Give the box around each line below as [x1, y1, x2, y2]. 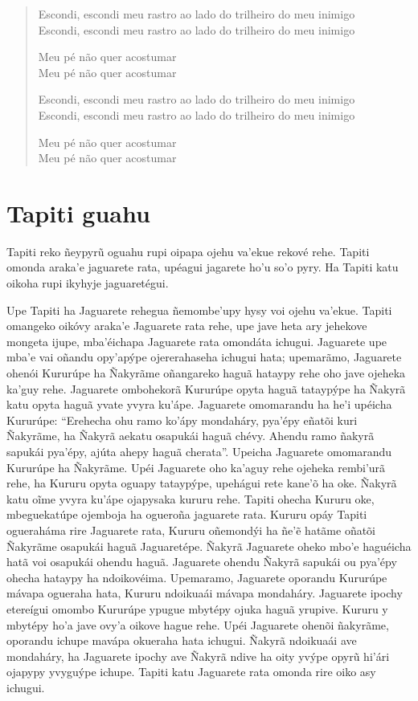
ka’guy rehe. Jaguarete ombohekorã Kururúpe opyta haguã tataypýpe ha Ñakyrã [6, 380, 406, 397]
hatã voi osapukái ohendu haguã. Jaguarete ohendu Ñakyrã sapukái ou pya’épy [6, 553, 397, 570]
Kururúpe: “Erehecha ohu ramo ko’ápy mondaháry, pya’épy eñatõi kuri [6, 411, 358, 428]
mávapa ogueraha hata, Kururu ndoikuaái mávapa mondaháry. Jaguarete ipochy [6, 585, 403, 601]
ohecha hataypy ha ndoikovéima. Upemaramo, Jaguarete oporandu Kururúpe [6, 569, 387, 585]
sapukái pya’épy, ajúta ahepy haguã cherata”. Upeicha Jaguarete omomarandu [6, 443, 392, 459]
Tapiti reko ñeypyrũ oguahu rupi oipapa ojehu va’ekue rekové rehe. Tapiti [6, 242, 370, 259]
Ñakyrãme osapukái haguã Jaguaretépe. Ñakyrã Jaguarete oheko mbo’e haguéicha [6, 537, 412, 554]
